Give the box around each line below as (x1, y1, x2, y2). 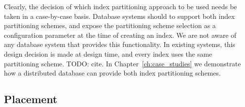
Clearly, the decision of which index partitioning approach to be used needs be (4, 1, 237, 11)
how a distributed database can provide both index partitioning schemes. (4, 68, 221, 78)
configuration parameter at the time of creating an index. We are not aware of (4, 30, 236, 40)
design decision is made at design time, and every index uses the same (4, 48, 212, 59)
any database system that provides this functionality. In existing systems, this (4, 39, 235, 49)
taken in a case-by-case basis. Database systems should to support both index (4, 11, 235, 21)
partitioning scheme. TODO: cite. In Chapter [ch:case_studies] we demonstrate (4, 58, 241, 68)
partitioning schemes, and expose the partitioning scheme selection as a (4, 20, 216, 31)
